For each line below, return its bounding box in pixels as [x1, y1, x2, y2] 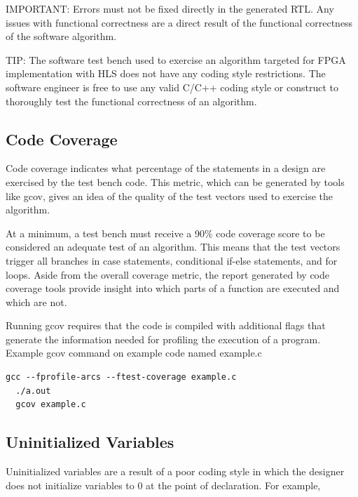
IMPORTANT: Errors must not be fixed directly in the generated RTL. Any [6, 1, 334, 15]
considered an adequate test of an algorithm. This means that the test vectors [6, 239, 340, 254]
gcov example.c [15, 399, 86, 410]
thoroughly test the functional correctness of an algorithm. [6, 93, 257, 108]
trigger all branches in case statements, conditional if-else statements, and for [6, 253, 338, 267]
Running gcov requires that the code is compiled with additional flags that [6, 318, 326, 333]
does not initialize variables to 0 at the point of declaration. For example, [6, 477, 321, 492]
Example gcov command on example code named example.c [6, 345, 262, 360]
